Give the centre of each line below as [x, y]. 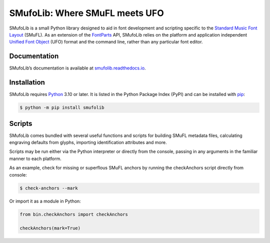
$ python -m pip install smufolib [62, 108]
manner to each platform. [35, 158]
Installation [27, 82]
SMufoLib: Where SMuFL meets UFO [87, 13]
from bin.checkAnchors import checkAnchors [74, 214]
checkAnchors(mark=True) [50, 228]
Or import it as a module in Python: [45, 201]
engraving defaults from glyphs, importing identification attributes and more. [88, 142]
